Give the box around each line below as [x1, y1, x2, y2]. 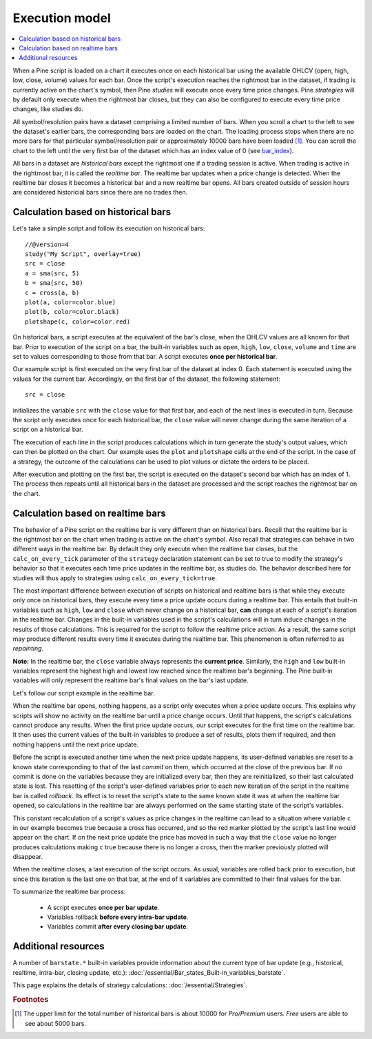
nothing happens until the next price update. [12, 740, 139, 749]
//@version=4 [25, 240, 69, 248]
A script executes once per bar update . [47, 903, 160, 911]
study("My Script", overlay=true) [25, 250, 141, 258]
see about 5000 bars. [25, 1019, 86, 1027]
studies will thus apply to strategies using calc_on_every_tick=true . [12, 573, 217, 582]
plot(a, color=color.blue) [25, 299, 116, 306]
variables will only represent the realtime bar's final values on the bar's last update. [12, 676, 249, 684]
